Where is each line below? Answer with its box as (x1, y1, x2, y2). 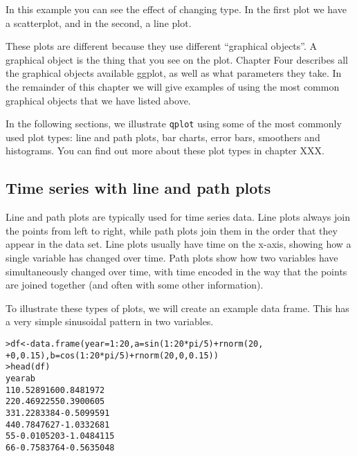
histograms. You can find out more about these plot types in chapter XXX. (6, 143, 324, 158)
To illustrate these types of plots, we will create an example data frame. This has (6, 300, 349, 315)
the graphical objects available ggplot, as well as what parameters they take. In (6, 66, 342, 80)
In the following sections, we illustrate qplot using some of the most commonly (6, 116, 342, 131)
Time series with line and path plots (6, 177, 271, 199)
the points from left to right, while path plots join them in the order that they (6, 223, 338, 237)
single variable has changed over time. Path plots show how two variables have (6, 250, 338, 264)
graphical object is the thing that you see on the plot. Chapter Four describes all (6, 52, 348, 66)
